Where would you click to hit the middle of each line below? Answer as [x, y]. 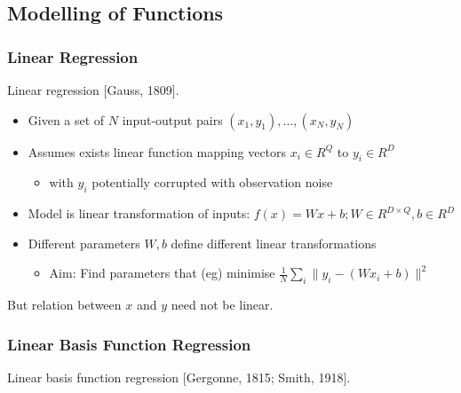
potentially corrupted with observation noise [212, 182]
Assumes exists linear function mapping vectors [157, 151]
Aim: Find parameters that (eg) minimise [162, 273]
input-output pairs [172, 119]
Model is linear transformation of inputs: [139, 213]
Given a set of [66, 119]
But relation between [64, 305]
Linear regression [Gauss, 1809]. [93, 90]
